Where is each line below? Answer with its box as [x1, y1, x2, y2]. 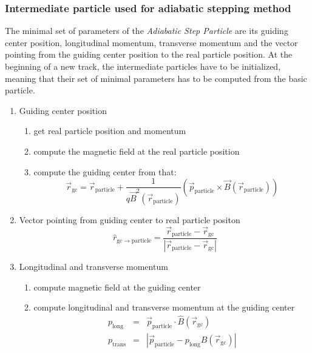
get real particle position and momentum [33, 124, 186, 137]
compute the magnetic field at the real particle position [33, 144, 240, 157]
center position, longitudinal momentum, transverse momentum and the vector [5, 36, 298, 49]
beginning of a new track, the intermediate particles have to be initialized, [5, 60, 281, 72]
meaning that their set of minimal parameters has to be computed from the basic [5, 72, 307, 84]
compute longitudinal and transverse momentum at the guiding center [33, 301, 295, 314]
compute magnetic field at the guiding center [33, 280, 201, 293]
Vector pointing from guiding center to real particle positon [19, 213, 240, 226]
